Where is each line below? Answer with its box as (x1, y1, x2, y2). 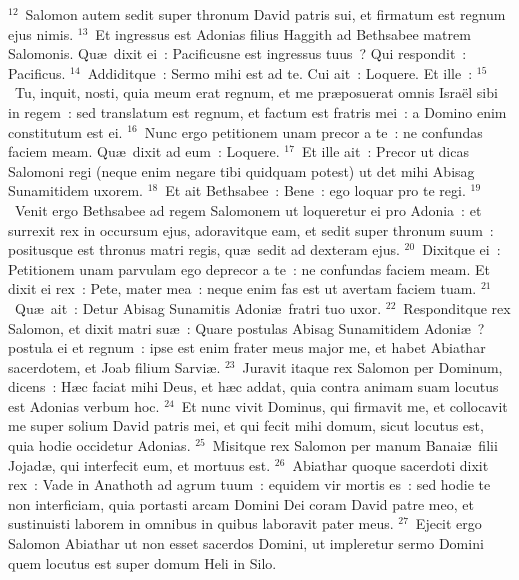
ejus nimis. (8, 23, 74, 44)
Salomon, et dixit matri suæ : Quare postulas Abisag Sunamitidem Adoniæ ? (8, 317, 485, 338)
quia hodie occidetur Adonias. (8, 435, 191, 456)
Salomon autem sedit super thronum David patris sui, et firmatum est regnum (25, 4, 506, 24)
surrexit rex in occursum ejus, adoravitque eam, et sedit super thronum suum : (8, 219, 494, 240)
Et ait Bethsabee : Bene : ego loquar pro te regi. (165, 180, 466, 201)
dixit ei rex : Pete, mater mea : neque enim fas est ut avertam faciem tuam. (8, 278, 477, 299)
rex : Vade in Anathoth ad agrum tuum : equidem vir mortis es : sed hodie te (8, 474, 491, 495)
